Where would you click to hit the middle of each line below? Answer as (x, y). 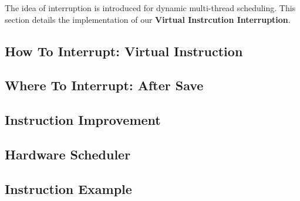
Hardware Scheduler (68, 154)
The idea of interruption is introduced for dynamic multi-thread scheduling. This (150, 8)
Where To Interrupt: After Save (104, 85)
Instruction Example (68, 188)
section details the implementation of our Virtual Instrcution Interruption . (148, 19)
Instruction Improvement (83, 120)
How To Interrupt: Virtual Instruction (124, 51)
